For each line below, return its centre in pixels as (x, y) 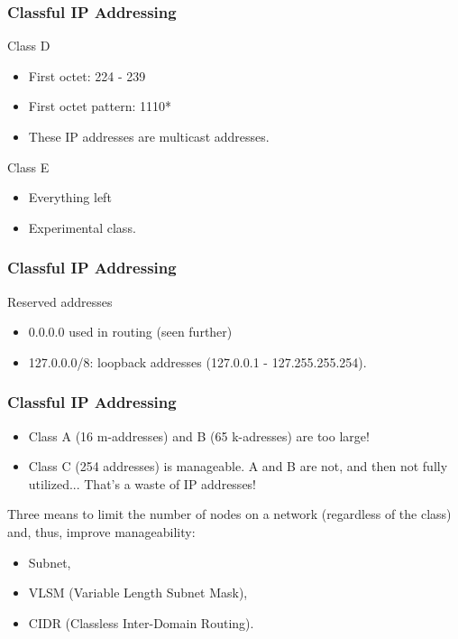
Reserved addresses (60, 301)
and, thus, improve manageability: (101, 531)
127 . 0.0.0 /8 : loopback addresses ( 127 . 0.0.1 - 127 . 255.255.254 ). (197, 361)
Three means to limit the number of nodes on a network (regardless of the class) (229, 514)
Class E (28, 167)
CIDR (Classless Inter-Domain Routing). (141, 622)
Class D (29, 46)
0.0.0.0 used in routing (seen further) (130, 332)
